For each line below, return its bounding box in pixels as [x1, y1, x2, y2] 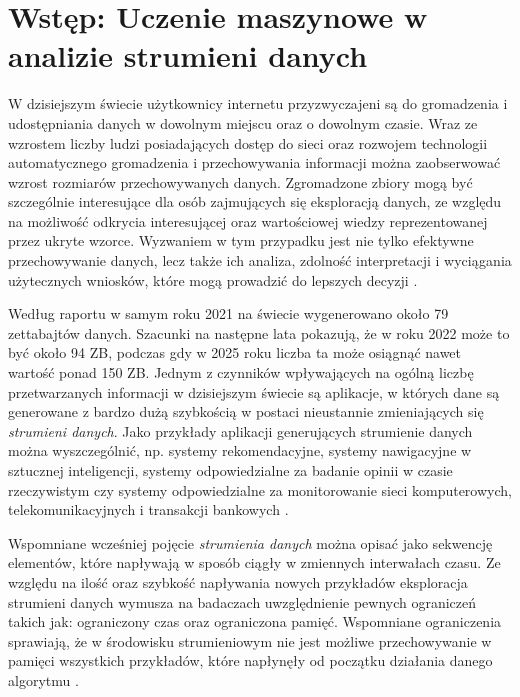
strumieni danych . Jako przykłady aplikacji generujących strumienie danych [8, 420, 473, 441]
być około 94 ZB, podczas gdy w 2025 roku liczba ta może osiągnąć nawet [8, 342, 462, 363]
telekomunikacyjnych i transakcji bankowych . [8, 499, 289, 520]
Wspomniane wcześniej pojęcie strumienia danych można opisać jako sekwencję [8, 532, 493, 553]
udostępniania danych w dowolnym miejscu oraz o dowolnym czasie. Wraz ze [8, 112, 478, 133]
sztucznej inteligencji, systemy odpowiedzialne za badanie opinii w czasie [8, 460, 453, 480]
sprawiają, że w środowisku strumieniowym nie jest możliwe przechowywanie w [8, 630, 492, 651]
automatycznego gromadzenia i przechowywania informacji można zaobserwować [8, 152, 501, 173]
